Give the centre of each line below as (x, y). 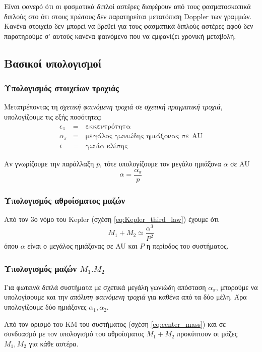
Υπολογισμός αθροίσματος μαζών (64, 200)
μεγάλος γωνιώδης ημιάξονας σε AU (144, 136)
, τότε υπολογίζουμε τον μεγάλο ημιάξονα (160, 164)
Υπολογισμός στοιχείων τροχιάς (62, 88)
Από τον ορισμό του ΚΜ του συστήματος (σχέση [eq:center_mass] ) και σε (115, 324)
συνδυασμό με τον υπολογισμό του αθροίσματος (74, 334)
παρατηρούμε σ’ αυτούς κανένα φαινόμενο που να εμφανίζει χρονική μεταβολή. (120, 36)
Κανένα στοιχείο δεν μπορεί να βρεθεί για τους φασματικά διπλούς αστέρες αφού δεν (129, 26)
